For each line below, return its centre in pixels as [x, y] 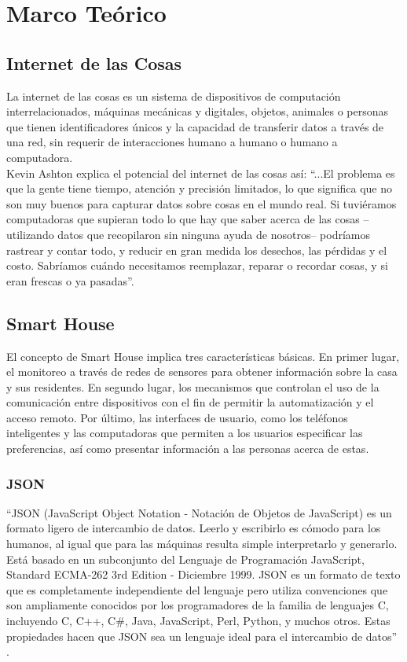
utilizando [30, 234]
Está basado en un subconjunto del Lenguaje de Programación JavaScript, [185, 559]
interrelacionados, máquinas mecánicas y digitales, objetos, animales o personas [198, 111]
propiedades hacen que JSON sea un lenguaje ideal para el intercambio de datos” [202, 636]
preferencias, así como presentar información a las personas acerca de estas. [188, 449]
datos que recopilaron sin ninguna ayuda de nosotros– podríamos [214, 234]
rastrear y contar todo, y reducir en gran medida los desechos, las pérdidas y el [197, 250]
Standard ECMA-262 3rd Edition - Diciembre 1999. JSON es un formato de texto [203, 574]
